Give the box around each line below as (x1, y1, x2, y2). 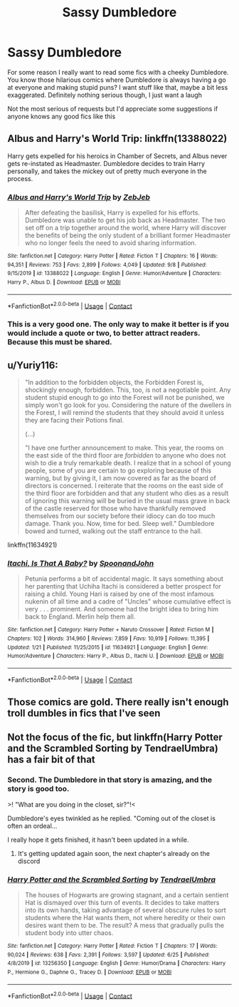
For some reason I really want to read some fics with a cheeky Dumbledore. (7, 68, 229, 76)
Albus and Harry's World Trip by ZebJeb (7, 192, 151, 202)
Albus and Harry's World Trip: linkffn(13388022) (7, 133, 228, 145)
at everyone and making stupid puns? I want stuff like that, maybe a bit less (7, 83, 228, 91)
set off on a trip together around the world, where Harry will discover (24, 224, 227, 232)
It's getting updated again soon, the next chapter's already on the (17, 849, 210, 857)
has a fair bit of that (7, 753, 96, 766)
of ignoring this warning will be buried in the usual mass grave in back (24, 497, 230, 505)
